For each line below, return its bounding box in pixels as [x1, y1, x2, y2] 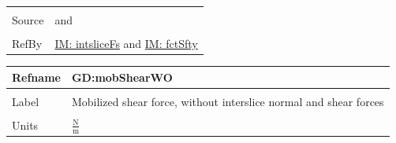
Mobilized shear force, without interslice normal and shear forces [71, 93, 384, 109]
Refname [12, 68, 61, 85]
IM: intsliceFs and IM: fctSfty [54, 35, 198, 52]
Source [12, 12, 44, 27]
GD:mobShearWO [71, 68, 173, 85]
